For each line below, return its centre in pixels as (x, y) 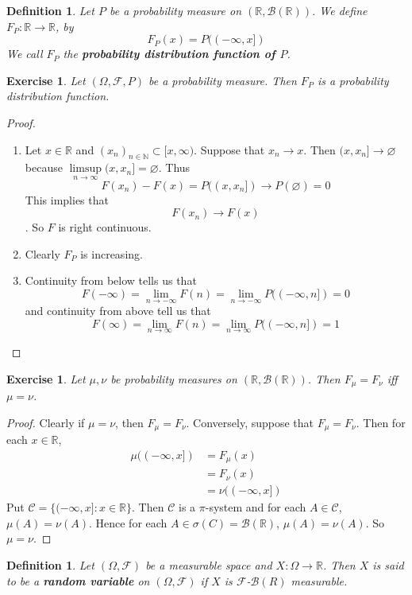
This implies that (67, 199)
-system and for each (256, 507)
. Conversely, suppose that (250, 422)
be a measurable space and (209, 565)
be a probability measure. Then (223, 80)
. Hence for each (128, 522)
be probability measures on (174, 378)
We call (25, 54)
